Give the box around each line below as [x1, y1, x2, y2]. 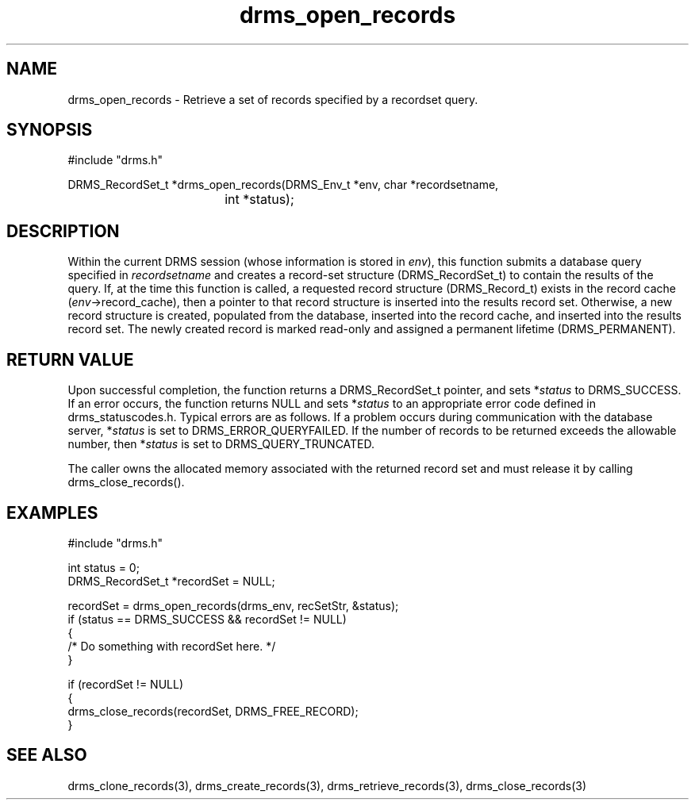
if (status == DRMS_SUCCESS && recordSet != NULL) [67, 612, 347, 626]
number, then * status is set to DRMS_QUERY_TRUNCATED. [67, 437, 375, 451]
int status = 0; [67, 560, 140, 574]
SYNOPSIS [6, 120, 93, 140]
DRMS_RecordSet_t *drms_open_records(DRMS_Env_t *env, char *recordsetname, [67, 178, 499, 192]
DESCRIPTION [6, 221, 120, 241]
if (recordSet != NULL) [67, 677, 184, 691]
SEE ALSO [6, 745, 87, 766]
